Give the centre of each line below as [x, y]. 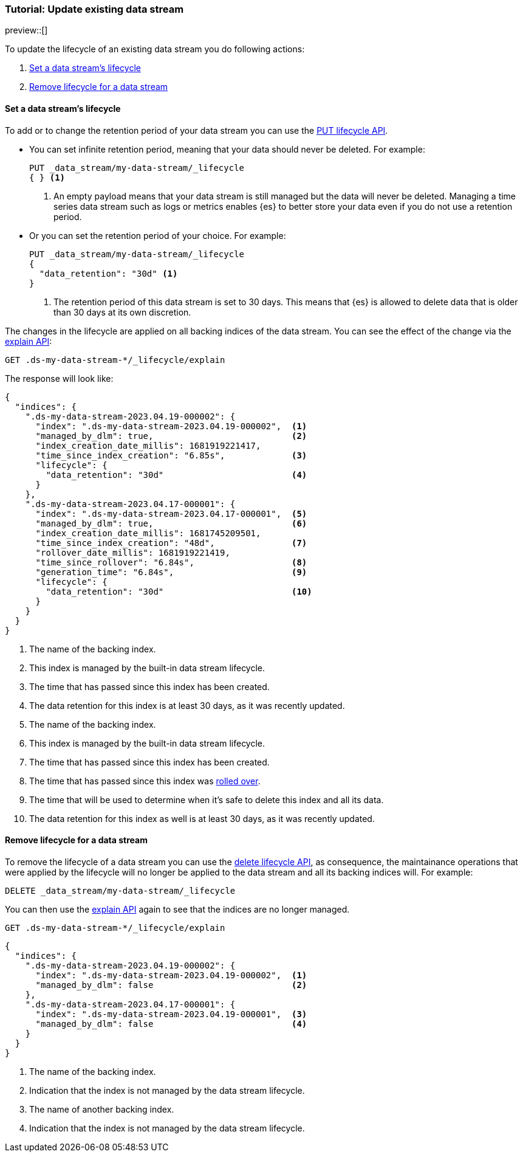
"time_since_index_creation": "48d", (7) [171, 543]
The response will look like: [59, 378]
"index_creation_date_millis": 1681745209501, [148, 533]
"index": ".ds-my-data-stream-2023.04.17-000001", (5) [171, 513]
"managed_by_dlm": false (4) [171, 1024]
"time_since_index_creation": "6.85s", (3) [171, 455]
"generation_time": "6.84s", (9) [171, 572]
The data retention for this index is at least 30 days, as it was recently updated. [187, 705]
